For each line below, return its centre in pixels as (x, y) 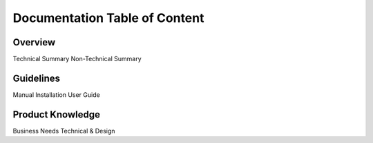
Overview (34, 42)
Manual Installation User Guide (56, 95)
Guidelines (36, 78)
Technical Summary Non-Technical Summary (77, 59)
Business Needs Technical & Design (64, 131)
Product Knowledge (56, 114)
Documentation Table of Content (108, 18)
